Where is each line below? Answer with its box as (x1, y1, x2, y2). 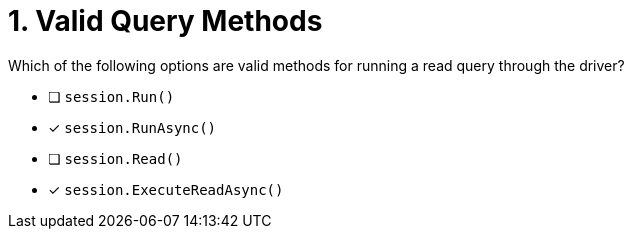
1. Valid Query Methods (8, 4, 323, 38)
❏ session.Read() (48, 149, 183, 167)
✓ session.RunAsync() (48, 118, 217, 136)
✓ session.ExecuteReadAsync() (48, 180, 284, 198)
